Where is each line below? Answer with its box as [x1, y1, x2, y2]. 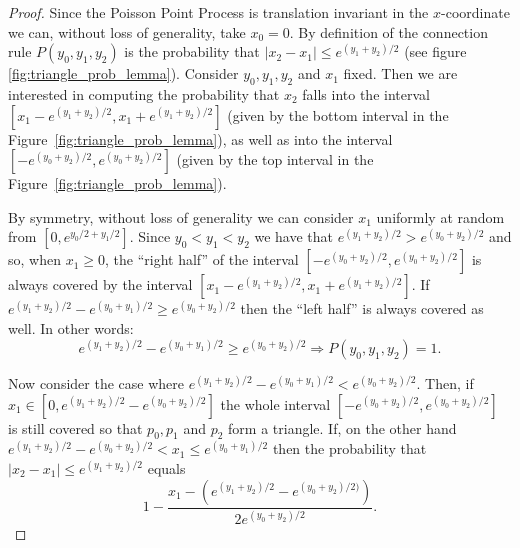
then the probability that [272, 438, 427, 459]
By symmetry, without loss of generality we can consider [8, 206, 354, 227]
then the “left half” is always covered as [240, 298, 484, 319]
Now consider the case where [8, 373, 184, 394]
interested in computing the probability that [8, 83, 280, 104]
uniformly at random [376, 206, 505, 227]
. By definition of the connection [289, 21, 488, 42]
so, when [8, 249, 61, 270]
